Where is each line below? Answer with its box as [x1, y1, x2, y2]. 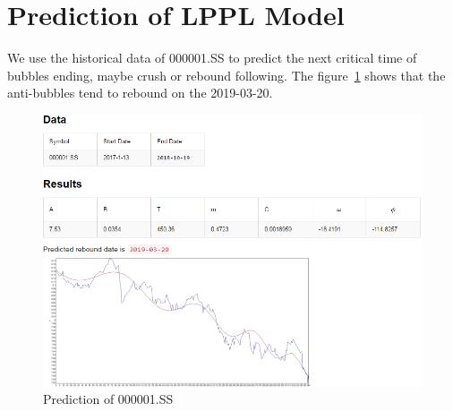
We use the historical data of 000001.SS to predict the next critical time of [7, 48, 417, 67]
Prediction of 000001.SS [43, 390, 174, 408]
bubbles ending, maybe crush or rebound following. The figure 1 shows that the [7, 65, 446, 84]
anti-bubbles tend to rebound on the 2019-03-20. [7, 83, 273, 102]
